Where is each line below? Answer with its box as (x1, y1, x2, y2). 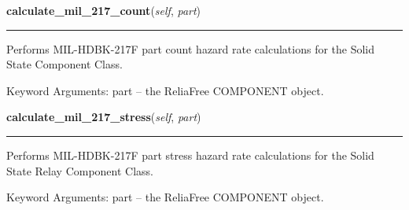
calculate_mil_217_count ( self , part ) (6, 2, 201, 18)
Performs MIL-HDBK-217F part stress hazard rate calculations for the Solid (6, 146, 374, 163)
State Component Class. (6, 56, 123, 72)
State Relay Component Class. (6, 162, 153, 179)
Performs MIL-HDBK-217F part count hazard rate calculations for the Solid (6, 40, 375, 57)
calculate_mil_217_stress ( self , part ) (6, 109, 201, 125)
